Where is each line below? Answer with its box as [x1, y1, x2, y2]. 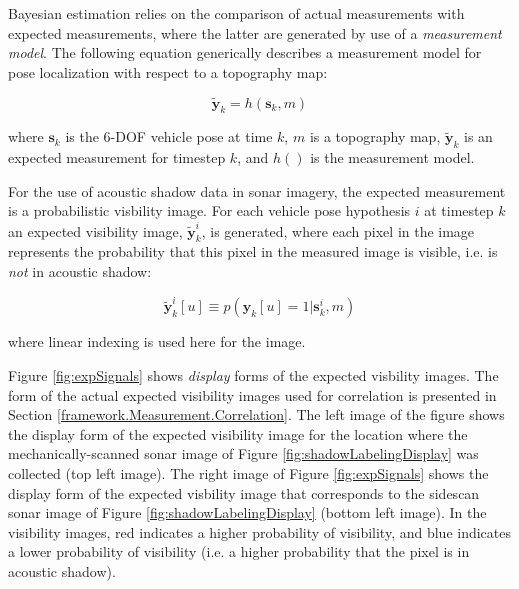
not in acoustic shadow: [8, 261, 152, 282]
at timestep [424, 200, 494, 221]
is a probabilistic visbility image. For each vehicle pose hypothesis [8, 200, 411, 221]
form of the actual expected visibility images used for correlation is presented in [8, 384, 497, 405]
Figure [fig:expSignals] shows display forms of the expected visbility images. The [8, 364, 499, 385]
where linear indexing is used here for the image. [8, 331, 306, 352]
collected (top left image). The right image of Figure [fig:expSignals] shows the [8, 462, 489, 483]
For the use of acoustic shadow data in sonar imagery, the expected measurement [8, 180, 506, 201]
